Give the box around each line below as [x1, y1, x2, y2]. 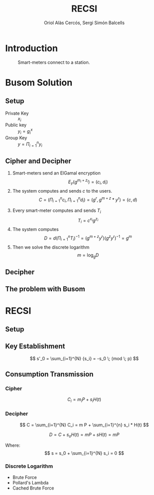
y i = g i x [18, 127, 33, 135]
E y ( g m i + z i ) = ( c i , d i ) [68, 178, 108, 186]
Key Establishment [5, 342, 65, 351]
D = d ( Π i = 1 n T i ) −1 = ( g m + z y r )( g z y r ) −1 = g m [44, 234, 132, 242]
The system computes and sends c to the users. [12, 188, 112, 194]
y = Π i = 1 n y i [18, 140, 43, 148]
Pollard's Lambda [12, 479, 49, 485]
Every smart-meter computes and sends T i [12, 207, 101, 214]
